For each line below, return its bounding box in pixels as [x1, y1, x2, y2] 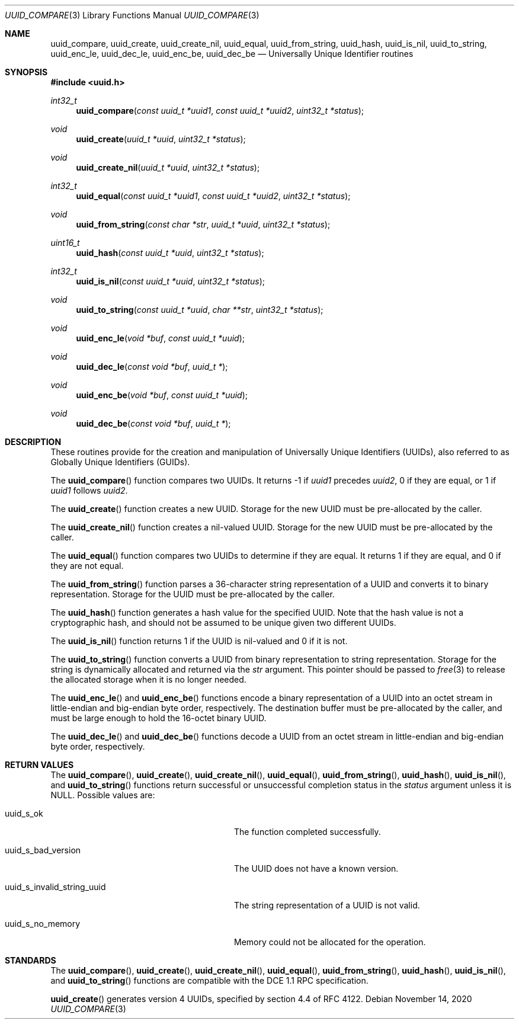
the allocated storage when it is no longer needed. [50, 674, 246, 684]
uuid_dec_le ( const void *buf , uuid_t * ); [76, 361, 228, 372]
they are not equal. [50, 561, 124, 571]
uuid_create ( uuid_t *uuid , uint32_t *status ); [76, 134, 246, 144]
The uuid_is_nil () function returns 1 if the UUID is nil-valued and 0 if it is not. [50, 636, 348, 646]
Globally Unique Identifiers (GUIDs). [50, 457, 190, 467]
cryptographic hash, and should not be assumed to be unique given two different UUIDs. [50, 617, 396, 628]
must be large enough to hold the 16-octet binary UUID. [50, 713, 267, 723]
